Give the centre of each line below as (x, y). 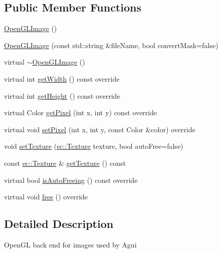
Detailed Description (59, 224)
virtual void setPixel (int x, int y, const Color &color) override (100, 129)
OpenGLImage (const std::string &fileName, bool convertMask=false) (111, 45)
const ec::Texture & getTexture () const (65, 163)
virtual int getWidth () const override (62, 78)
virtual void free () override (46, 197)
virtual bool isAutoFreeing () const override (71, 180)
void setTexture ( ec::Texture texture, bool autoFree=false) (94, 146)
